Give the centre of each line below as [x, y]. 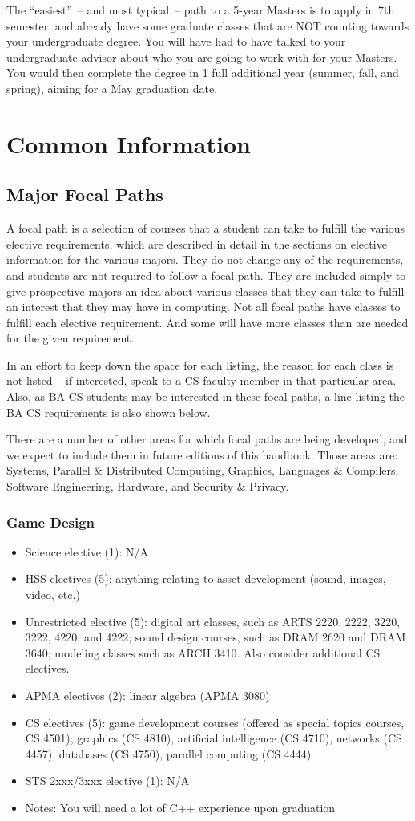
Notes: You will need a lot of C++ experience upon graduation [180, 807]
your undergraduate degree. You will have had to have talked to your [176, 41]
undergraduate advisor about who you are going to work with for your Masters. [202, 57]
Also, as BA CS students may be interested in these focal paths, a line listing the [206, 396]
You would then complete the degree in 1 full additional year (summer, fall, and [203, 73]
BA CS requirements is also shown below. [109, 412]
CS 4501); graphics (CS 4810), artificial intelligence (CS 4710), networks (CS [214, 738]
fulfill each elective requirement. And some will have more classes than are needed [207, 322]
